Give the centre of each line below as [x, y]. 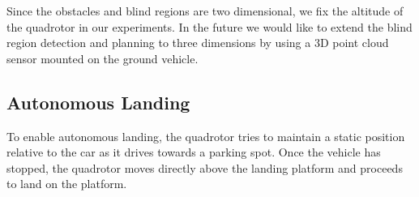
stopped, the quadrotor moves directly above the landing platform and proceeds [205, 167]
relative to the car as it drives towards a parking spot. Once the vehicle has [194, 152]
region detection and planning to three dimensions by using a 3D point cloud [198, 43]
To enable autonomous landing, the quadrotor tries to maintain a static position [206, 136]
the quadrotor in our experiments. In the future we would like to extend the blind [209, 26]
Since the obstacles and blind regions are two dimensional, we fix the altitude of [205, 11]
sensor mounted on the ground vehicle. [103, 58]
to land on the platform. [67, 184]
